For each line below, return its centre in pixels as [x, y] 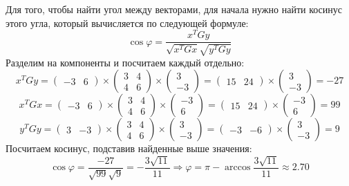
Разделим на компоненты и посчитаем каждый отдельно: [125, 62]
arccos [238, 168]
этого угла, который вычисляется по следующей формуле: [127, 22]
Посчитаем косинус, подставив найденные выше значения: [129, 148]
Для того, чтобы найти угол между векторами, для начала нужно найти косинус [174, 9]
